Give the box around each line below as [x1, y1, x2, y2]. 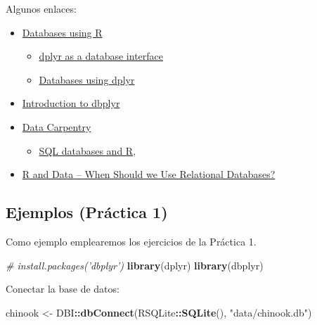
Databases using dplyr [39, 72, 135, 87]
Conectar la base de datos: [6, 281, 119, 296]
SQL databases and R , [39, 143, 136, 158]
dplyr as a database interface [39, 49, 163, 63]
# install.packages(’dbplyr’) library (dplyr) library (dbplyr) [6, 257, 264, 272]
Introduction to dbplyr [22, 96, 120, 110]
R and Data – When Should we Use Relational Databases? [22, 167, 276, 181]
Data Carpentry [22, 119, 91, 134]
